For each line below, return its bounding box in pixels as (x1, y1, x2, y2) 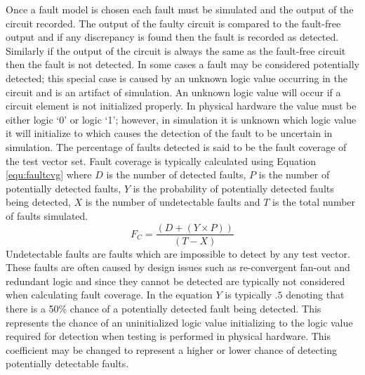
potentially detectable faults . (6, 356, 129, 371)
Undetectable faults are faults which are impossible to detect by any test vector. (6, 246, 350, 261)
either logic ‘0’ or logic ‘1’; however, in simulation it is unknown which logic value (6, 112, 357, 126)
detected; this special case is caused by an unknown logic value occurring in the (6, 70, 347, 85)
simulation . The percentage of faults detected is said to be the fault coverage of (6, 139, 347, 154)
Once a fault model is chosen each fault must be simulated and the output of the (6, 2, 354, 16)
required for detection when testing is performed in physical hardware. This (6, 329, 331, 343)
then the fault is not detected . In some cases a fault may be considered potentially (6, 57, 360, 72)
